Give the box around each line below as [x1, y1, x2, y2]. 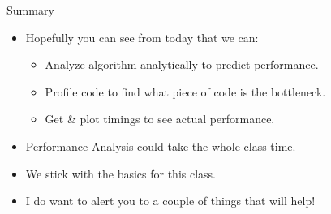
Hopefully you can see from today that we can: [25, 28, 259, 45]
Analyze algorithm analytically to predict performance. [45, 56, 319, 73]
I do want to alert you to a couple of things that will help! [25, 192, 316, 209]
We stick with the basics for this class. [25, 165, 216, 182]
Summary [6, 2, 54, 18]
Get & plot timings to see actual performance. [45, 110, 275, 127]
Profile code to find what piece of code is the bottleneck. [45, 83, 326, 100]
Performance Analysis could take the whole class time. [25, 137, 296, 154]
